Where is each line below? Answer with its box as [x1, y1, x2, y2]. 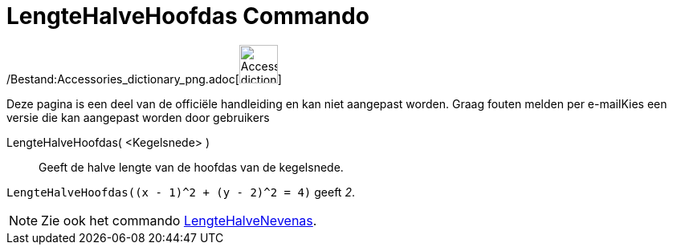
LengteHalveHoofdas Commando [6, 2, 369, 30]
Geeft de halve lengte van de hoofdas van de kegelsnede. [39, 160, 344, 174]
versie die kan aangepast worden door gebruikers [6, 110, 270, 124]
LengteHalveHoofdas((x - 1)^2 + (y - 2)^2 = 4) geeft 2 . [6, 184, 355, 199]
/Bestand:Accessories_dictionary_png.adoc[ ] [6, 71, 282, 86]
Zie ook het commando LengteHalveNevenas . [41, 212, 317, 229]
